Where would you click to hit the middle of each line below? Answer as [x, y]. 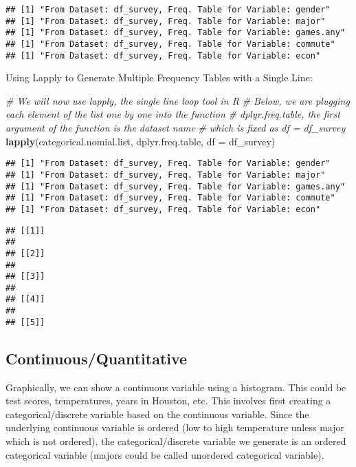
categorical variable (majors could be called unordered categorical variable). [165, 454]
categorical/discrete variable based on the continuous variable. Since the [157, 414]
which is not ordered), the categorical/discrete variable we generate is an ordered [176, 441]
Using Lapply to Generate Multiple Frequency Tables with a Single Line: [159, 77]
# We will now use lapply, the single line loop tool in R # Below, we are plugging [178, 100]
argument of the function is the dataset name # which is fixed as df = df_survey [176, 128]
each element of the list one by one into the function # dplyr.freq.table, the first [173, 114]
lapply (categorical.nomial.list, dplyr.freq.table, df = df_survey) [141, 141]
